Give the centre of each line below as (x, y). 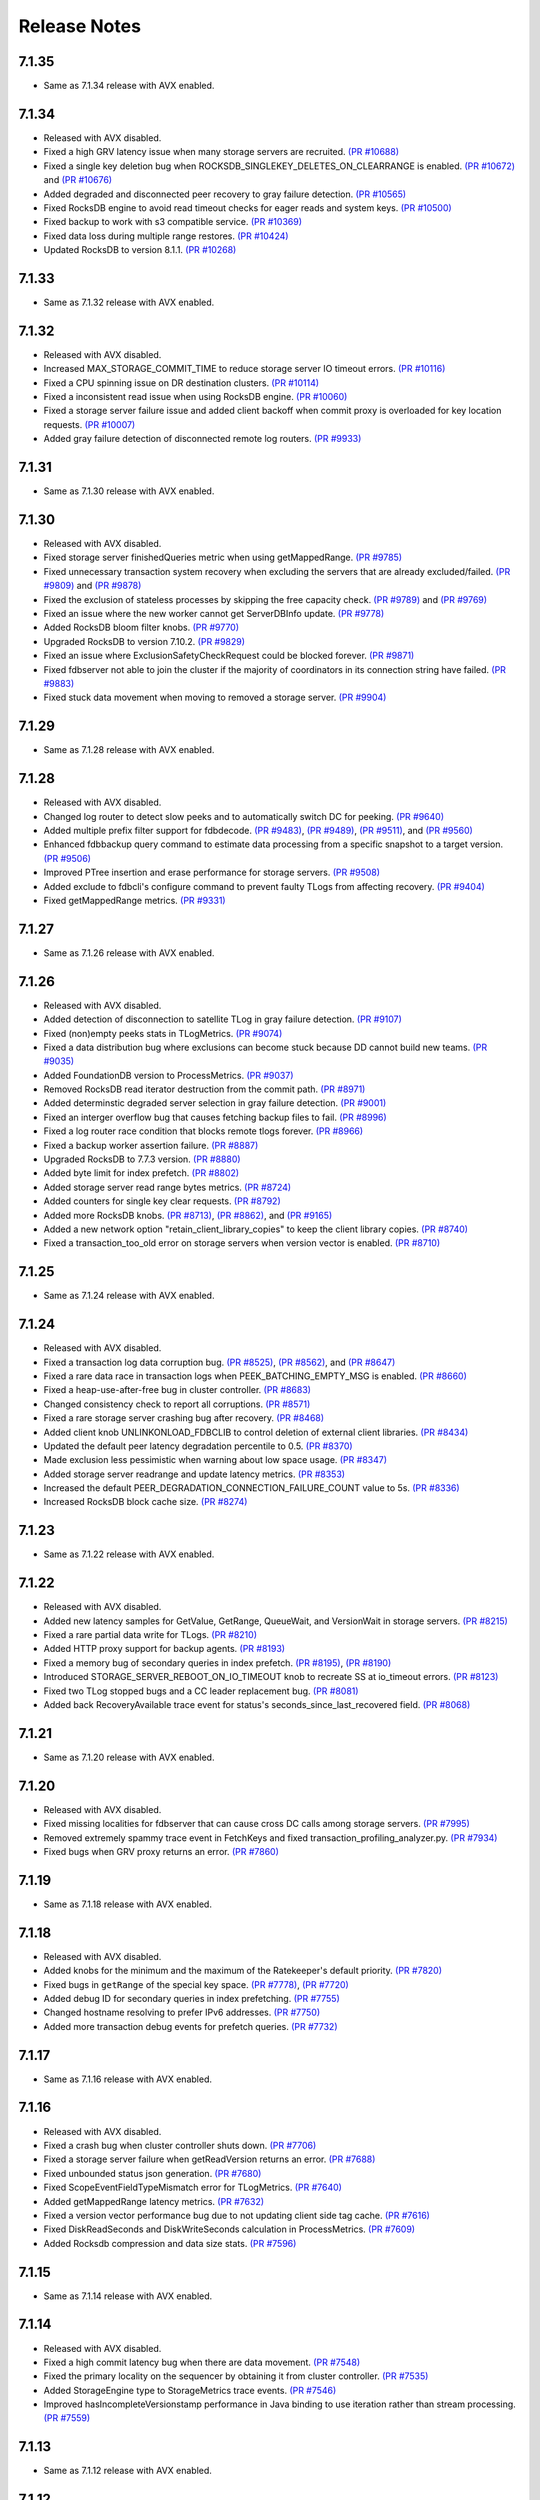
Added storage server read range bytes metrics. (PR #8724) (167, 1187)
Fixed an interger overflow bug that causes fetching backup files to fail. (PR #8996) (215, 1117)
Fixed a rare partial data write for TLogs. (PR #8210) (150, 1635)
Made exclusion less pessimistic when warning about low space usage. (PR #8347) (215, 1460)
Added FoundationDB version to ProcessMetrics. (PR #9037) (168, 1075)
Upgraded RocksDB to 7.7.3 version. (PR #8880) (142, 1159)
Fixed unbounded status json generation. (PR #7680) (152, 2173)
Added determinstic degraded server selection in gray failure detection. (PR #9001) (215, 1103)
